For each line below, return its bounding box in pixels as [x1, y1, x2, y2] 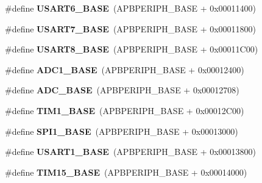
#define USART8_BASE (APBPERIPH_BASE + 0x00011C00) [5, 43, 258, 56]
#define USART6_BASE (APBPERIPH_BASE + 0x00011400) [5, 2, 257, 14]
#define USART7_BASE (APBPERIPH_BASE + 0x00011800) [5, 22, 257, 35]
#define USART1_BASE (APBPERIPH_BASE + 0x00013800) [5, 145, 257, 158]
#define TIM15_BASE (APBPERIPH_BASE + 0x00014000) [5, 165, 247, 178]
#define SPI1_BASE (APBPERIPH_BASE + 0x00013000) [5, 124, 238, 137]
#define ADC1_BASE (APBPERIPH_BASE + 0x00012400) [5, 63, 244, 76]
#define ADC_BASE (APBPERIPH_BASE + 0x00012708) [5, 84, 239, 96]
